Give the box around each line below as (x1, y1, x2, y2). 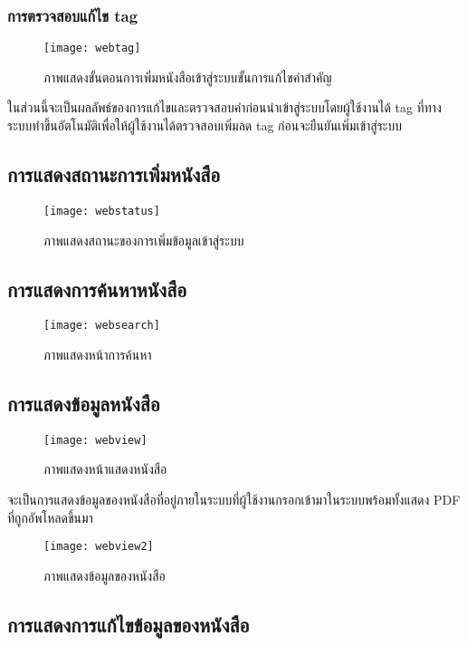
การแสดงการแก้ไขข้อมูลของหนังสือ (7, 610, 250, 638)
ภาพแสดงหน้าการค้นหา (43, 344, 152, 363)
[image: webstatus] (43, 204, 160, 217)
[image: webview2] (43, 540, 154, 554)
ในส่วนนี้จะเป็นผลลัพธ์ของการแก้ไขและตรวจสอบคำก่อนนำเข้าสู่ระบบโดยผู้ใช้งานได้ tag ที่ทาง (7, 98, 442, 117)
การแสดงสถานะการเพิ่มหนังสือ (7, 160, 221, 188)
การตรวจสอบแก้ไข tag (7, 4, 138, 26)
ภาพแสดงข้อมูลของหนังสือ (43, 565, 166, 584)
